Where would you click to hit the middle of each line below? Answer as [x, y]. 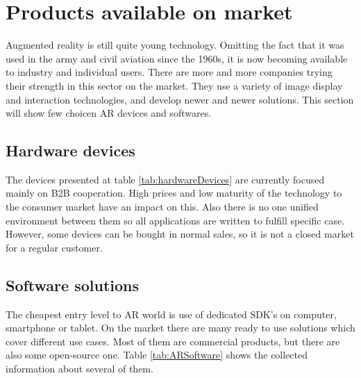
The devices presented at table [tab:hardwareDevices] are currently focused [165, 179]
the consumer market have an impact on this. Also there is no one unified [162, 207]
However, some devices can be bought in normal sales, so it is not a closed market [180, 234]
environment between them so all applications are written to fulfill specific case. [175, 220]
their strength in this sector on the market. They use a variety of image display [174, 85]
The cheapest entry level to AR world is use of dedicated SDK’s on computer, [171, 314]
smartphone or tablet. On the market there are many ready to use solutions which [180, 328]
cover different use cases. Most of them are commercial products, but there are [173, 341]
